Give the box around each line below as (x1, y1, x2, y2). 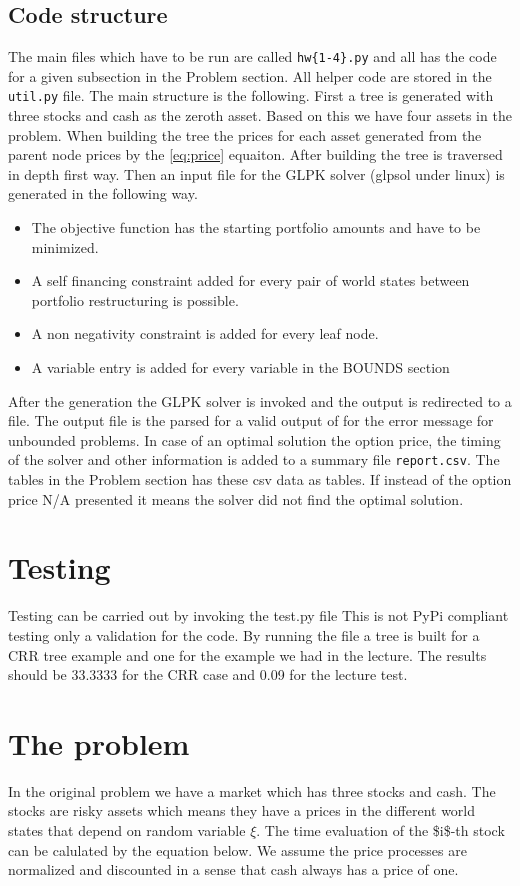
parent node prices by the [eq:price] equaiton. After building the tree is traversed (8, 144, 503, 165)
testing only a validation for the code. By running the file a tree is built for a (8, 624, 480, 645)
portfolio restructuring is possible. (31, 289, 239, 310)
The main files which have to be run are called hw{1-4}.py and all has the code (8, 46, 497, 67)
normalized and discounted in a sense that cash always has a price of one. (8, 859, 459, 880)
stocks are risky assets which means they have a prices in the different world (8, 800, 476, 821)
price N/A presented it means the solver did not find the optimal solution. (8, 488, 464, 509)
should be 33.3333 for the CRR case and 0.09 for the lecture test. (8, 664, 408, 685)
